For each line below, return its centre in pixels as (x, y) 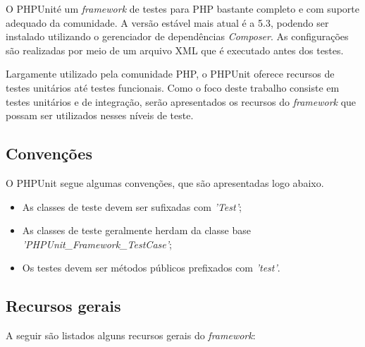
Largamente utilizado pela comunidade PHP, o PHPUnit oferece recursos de (170, 74)
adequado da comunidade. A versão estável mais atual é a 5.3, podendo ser (167, 22)
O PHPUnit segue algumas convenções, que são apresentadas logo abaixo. (165, 182)
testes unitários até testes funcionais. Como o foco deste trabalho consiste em (173, 87)
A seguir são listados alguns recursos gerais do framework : (131, 335)
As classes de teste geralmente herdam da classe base (136, 230)
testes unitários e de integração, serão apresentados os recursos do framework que (181, 101)
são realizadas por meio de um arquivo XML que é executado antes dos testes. (175, 50)
